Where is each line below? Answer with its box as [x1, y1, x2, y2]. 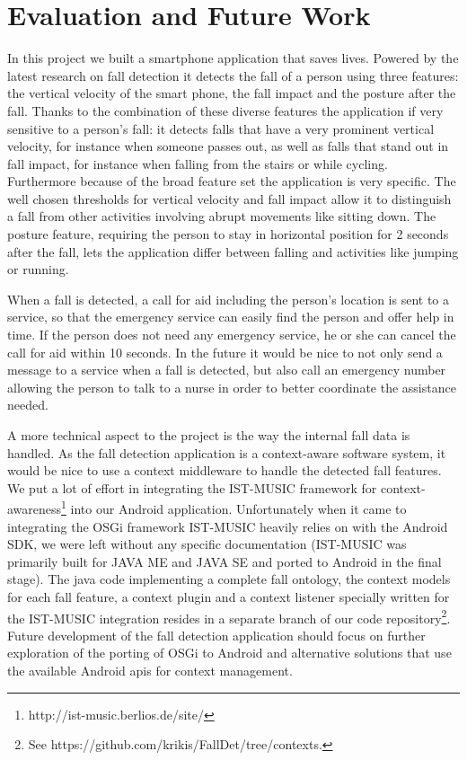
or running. [7, 260, 69, 278]
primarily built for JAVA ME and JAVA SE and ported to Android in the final [7, 552, 442, 570]
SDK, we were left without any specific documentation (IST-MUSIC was [7, 535, 407, 553]
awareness [7, 499, 62, 518]
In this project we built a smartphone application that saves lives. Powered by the [7, 49, 459, 67]
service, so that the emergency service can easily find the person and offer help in [7, 307, 454, 326]
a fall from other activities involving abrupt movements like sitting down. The [7, 207, 436, 225]
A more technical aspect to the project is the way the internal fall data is [7, 426, 410, 444]
